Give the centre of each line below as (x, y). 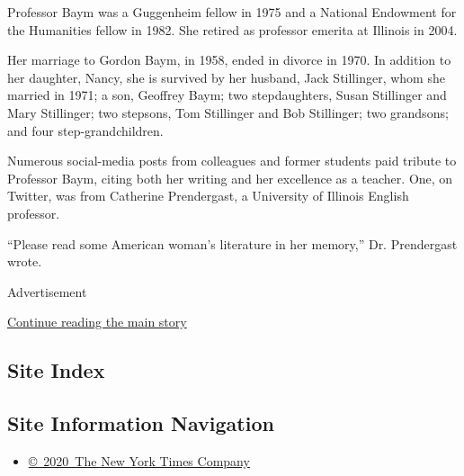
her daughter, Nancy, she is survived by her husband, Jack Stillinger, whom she (226, 77)
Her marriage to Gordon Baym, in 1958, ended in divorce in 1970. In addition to (229, 60)
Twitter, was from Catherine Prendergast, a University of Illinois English (208, 196)
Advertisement (47, 291)
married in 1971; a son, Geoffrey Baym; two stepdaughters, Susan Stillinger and (227, 95)
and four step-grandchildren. (85, 130)
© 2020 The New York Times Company (139, 460)
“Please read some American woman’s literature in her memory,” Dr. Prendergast (232, 243)
